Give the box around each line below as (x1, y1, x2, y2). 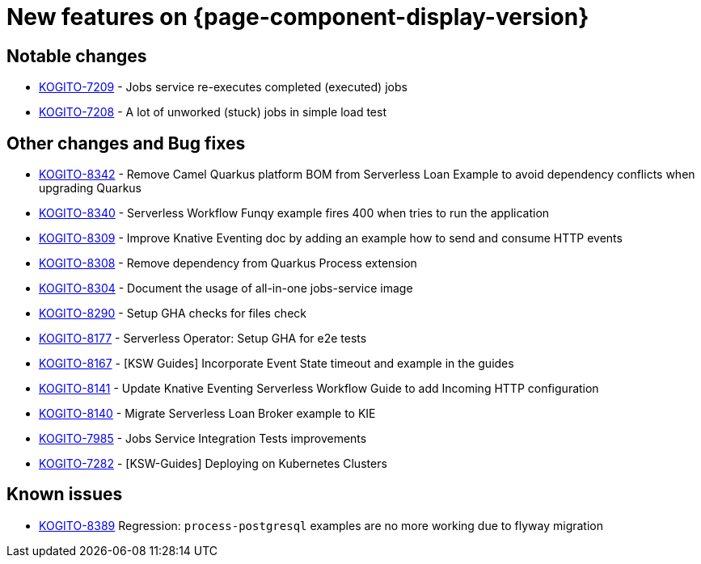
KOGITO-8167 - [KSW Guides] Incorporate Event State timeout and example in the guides (39, 356, 514, 371)
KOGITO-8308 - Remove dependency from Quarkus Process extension (39, 256, 417, 271)
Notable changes (6, 45, 147, 66)
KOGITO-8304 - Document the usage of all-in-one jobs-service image (39, 281, 413, 296)
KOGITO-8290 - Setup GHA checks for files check (39, 306, 306, 321)
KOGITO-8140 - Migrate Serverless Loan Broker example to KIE (39, 406, 376, 421)
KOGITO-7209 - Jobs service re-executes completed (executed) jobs (39, 80, 408, 95)
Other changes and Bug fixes (6, 133, 246, 154)
